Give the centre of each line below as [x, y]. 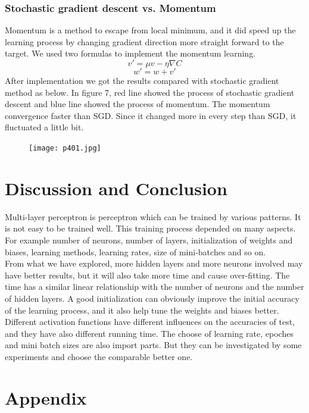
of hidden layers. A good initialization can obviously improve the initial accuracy [152, 298]
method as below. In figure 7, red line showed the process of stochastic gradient [150, 92]
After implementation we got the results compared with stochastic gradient [142, 80]
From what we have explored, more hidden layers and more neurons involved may [154, 263]
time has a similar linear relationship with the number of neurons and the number [154, 287]
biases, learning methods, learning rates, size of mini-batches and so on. [135, 251]
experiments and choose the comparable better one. [99, 356]
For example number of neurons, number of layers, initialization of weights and [149, 240]
